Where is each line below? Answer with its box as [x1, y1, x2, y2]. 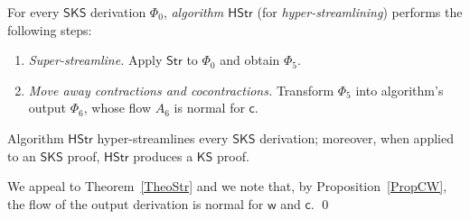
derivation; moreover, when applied [259, 128, 454, 147]
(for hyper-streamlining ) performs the [257, 3, 463, 21]
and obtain [220, 50, 280, 69]
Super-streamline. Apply [28, 50, 163, 69]
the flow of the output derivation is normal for [7, 194, 264, 213]
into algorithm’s [355, 80, 444, 99]
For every [7, 3, 60, 21]
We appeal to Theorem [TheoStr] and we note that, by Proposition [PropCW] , [7, 177, 447, 196]
